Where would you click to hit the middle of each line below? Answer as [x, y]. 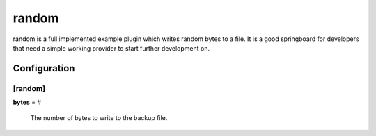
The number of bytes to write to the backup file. [99, 118]
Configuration [44, 68]
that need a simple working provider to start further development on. [111, 48]
